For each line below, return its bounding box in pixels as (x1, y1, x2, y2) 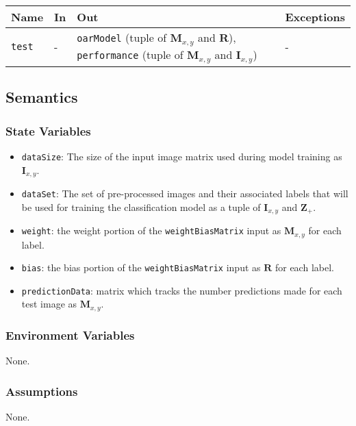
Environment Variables (5, 326, 135, 343)
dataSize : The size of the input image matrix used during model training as (21, 149, 342, 163)
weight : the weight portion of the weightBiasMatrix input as (21, 223, 281, 238)
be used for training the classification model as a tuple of (21, 199, 261, 214)
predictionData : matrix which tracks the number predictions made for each (21, 283, 342, 297)
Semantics (5, 86, 78, 108)
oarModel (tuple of (77, 29, 167, 45)
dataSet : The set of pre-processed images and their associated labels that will (21, 186, 348, 200)
